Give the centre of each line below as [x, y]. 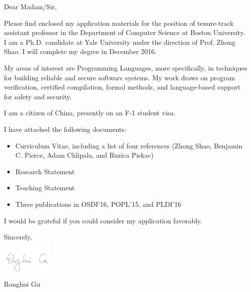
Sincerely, [18, 237]
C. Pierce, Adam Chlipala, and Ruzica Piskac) [84, 155]
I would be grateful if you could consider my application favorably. [103, 220]
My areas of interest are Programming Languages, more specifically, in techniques [125, 67]
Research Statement [45, 171]
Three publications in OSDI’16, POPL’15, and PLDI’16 [98, 204]
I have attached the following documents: [65, 129]
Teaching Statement [45, 188]
